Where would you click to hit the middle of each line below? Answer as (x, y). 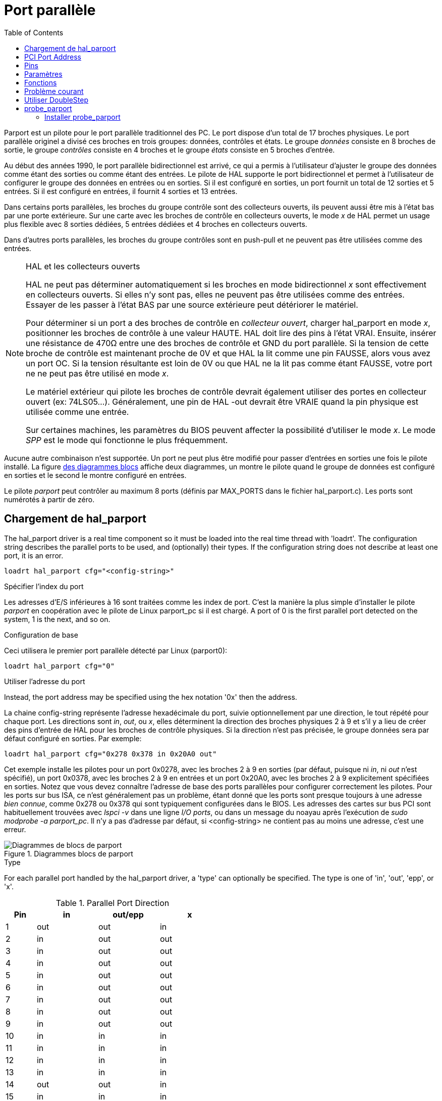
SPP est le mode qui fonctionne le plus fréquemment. (127, 440)
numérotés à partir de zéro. (49, 499)
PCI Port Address (53, 57)
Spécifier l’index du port (44, 586)
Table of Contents (34, 32)
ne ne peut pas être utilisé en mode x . (97, 373)
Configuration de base (41, 635)
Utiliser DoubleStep (56, 100)
